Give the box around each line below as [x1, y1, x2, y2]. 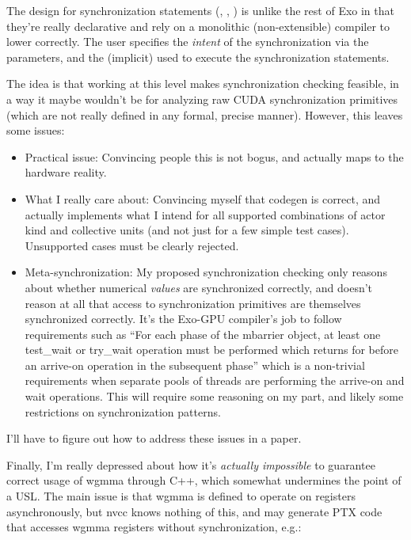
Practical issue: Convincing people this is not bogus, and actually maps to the [25, 148, 404, 165]
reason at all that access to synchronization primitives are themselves [25, 295, 361, 311]
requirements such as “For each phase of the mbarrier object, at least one [25, 325, 381, 342]
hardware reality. [25, 164, 107, 181]
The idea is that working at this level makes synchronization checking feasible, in [6, 75, 399, 92]
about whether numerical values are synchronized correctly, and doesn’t [25, 279, 373, 295]
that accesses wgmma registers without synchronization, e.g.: [6, 519, 302, 535]
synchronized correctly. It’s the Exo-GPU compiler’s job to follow [25, 310, 342, 327]
